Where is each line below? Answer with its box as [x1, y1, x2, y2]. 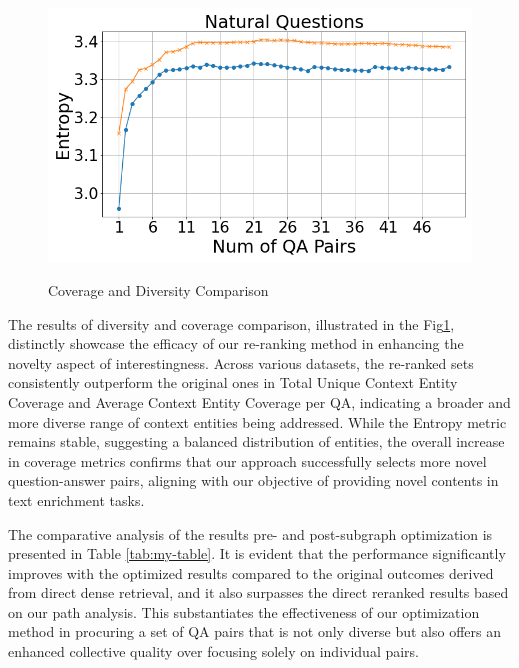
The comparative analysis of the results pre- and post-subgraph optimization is [8, 523, 493, 544]
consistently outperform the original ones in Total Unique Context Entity [8, 372, 458, 393]
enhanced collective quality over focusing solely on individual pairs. [8, 641, 420, 662]
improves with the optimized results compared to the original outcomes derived [8, 562, 494, 583]
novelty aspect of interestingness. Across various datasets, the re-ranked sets [8, 352, 474, 373]
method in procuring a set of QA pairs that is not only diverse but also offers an [8, 621, 501, 642]
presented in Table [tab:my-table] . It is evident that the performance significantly [8, 543, 506, 564]
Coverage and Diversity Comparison [48, 279, 269, 300]
